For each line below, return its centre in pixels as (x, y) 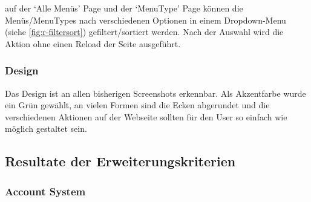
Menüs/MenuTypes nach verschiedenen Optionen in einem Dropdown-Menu (146, 20)
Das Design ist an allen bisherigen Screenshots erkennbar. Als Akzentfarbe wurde (155, 93)
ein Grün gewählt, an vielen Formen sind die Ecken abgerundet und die (137, 105)
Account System (45, 191)
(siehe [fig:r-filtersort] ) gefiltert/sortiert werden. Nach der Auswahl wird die (144, 32)
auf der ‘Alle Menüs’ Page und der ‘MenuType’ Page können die (124, 8)
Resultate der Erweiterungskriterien (120, 161)
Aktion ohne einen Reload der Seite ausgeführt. (93, 43)
